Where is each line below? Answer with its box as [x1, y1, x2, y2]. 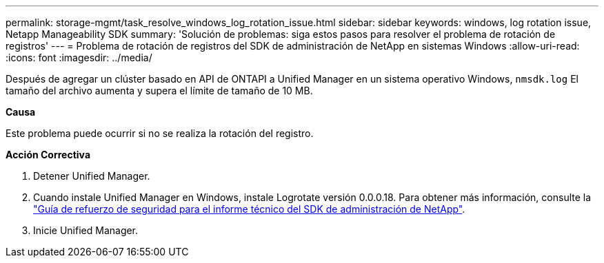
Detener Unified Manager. [33, 170, 150, 182]
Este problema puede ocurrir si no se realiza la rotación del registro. [6, 127, 314, 139]
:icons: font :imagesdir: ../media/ [6, 52, 152, 63]
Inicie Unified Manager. [33, 224, 139, 236]
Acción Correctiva [6, 149, 91, 160]
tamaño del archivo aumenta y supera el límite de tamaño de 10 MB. [6, 85, 313, 96]
